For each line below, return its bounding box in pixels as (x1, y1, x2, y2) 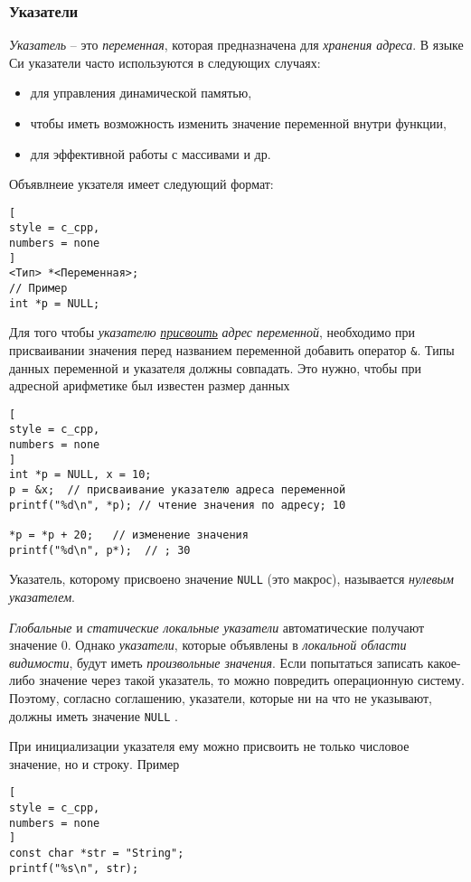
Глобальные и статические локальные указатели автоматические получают (9, 617, 425, 636)
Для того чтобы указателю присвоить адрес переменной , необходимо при (9, 323, 416, 342)
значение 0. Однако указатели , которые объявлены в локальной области (9, 635, 407, 654)
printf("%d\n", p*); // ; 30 (9, 543, 191, 557)
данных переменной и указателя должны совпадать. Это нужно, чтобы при (9, 358, 422, 377)
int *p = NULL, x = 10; (9, 468, 152, 482)
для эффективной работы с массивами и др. (30, 144, 271, 163)
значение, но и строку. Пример (9, 754, 180, 773)
